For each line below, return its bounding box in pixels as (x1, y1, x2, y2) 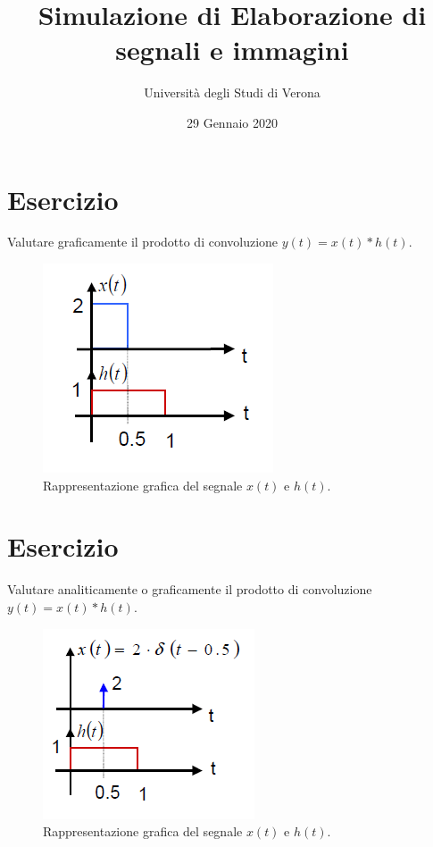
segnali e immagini (115, 31, 349, 68)
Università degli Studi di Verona (144, 83, 321, 102)
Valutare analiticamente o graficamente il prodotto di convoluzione (7, 580, 372, 599)
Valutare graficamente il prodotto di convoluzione (7, 232, 279, 251)
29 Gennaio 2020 (187, 113, 278, 131)
